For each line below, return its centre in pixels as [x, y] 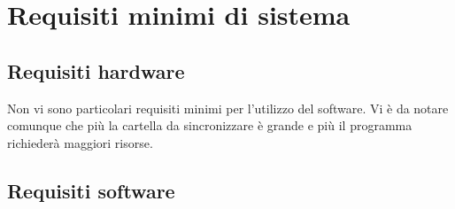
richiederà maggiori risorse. [80, 142]
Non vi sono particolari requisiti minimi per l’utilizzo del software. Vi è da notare [228, 108]
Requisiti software [91, 190]
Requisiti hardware [96, 70]
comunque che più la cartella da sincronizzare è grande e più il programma [210, 125]
